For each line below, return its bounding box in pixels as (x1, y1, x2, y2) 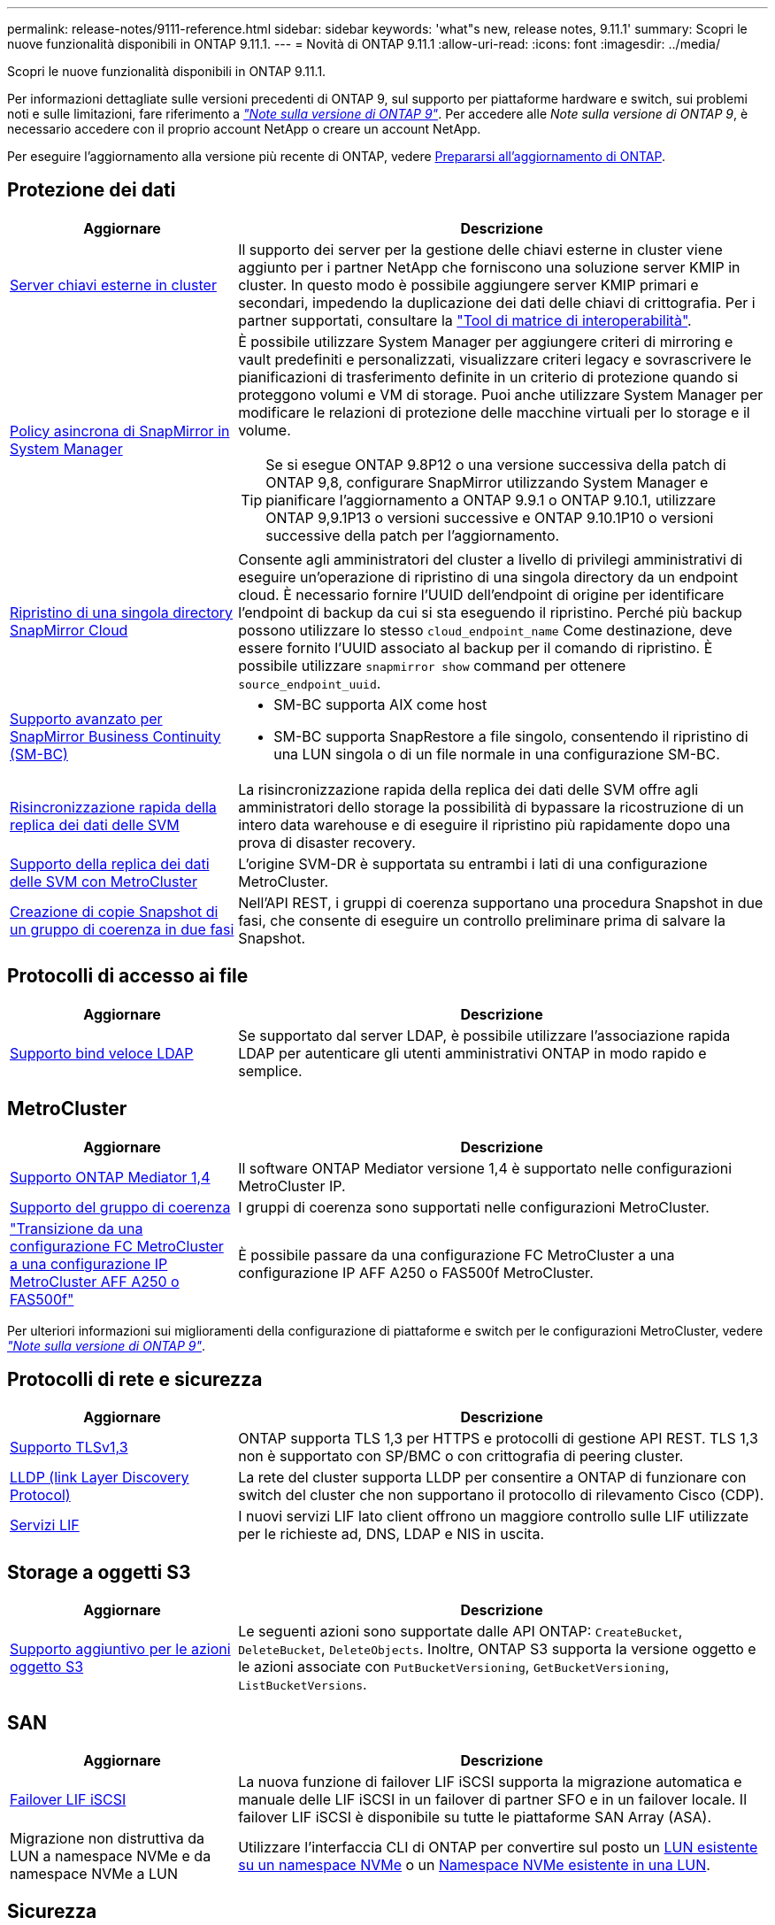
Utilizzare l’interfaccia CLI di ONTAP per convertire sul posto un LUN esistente (238, 1838, 758, 1857)
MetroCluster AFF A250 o (10, 1272, 180, 1290)
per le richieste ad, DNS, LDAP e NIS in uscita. (238, 1525, 545, 1544)
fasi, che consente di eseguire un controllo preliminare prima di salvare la (238, 911, 725, 929)
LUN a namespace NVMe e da (10, 1847, 211, 1866)
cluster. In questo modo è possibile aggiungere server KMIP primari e (238, 275, 699, 294)
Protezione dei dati (7, 179, 176, 202)
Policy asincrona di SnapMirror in (10, 421, 230, 440)
